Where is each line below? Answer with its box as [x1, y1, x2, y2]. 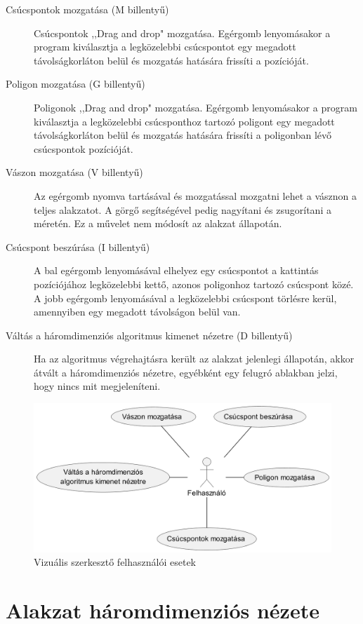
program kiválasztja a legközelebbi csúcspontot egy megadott [34, 39, 296, 54]
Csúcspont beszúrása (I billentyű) [6, 239, 150, 254]
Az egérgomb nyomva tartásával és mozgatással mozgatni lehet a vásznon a [34, 188, 357, 203]
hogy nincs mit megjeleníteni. [34, 379, 161, 393]
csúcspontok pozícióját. [34, 141, 133, 156]
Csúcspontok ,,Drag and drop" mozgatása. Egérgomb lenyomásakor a [34, 25, 331, 40]
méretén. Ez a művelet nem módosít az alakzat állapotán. [34, 216, 282, 231]
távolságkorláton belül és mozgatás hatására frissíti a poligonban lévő [34, 128, 332, 142]
